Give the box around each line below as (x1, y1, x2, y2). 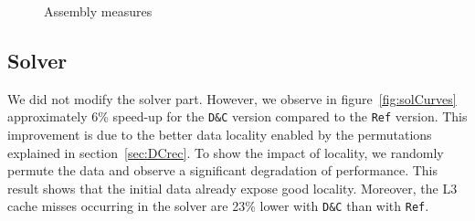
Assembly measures (44, 2, 153, 20)
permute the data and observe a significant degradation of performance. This (7, 161, 438, 180)
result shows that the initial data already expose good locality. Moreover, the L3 (7, 178, 458, 197)
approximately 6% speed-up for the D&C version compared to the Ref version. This (7, 107, 468, 126)
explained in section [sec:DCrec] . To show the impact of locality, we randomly (7, 142, 444, 162)
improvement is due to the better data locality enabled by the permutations (7, 125, 432, 144)
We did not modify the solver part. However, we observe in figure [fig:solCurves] (7, 89, 457, 108)
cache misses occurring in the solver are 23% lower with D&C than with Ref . (7, 196, 429, 216)
